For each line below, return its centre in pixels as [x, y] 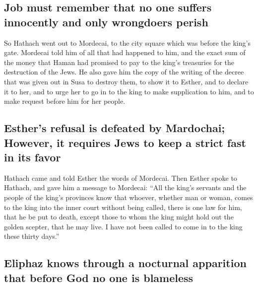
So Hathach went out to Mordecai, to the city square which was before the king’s [127, 42]
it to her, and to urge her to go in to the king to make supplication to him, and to [129, 91]
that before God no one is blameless [99, 277]
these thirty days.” [32, 236]
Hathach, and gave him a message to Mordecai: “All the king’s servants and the [125, 187]
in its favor [32, 157]
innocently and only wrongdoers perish [106, 22]
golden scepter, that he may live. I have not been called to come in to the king [123, 226]
